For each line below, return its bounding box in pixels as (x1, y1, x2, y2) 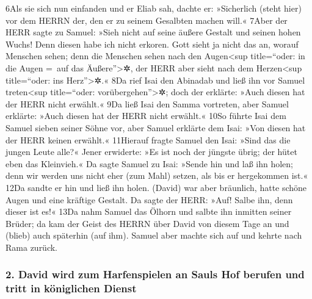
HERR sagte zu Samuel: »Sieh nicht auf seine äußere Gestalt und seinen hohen (5, 26, 301, 38)
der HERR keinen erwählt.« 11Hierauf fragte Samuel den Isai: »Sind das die (5, 133, 291, 146)
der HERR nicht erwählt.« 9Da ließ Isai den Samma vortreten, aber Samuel (5, 97, 289, 110)
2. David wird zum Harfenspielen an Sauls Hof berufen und (5, 267, 305, 282)
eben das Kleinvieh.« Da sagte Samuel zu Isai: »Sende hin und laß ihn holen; (5, 157, 294, 170)
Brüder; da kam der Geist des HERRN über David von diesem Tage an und (5, 217, 289, 229)
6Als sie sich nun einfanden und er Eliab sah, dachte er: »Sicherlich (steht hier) (5, 2, 302, 14)
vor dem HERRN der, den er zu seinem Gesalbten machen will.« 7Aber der (5, 13, 288, 26)
